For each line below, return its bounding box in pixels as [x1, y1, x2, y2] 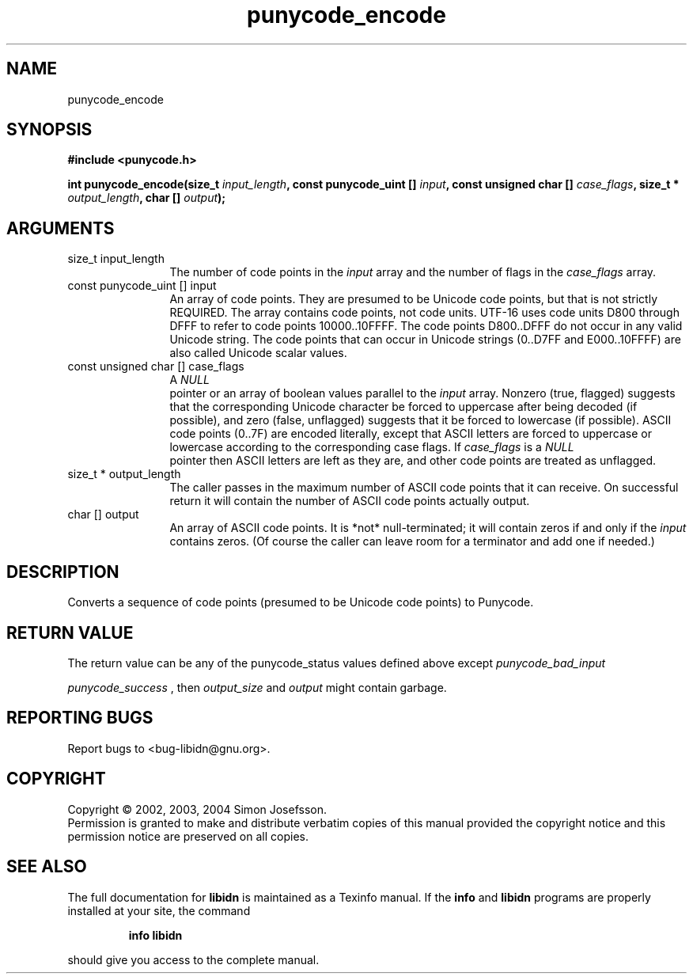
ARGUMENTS [6, 218, 115, 238]
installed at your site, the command [67, 903, 251, 917]
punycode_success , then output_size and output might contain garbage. [67, 680, 447, 694]
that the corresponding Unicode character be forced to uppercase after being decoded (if [169, 400, 638, 414]
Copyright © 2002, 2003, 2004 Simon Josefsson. [67, 802, 328, 816]
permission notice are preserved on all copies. [67, 829, 309, 843]
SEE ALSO [6, 857, 87, 877]
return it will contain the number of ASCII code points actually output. [169, 494, 530, 508]
